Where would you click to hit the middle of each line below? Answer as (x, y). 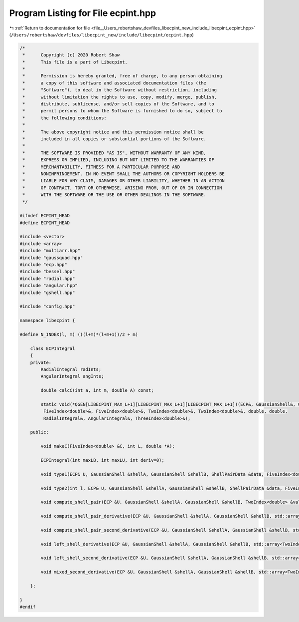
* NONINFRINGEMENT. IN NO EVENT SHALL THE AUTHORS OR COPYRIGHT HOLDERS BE (124, 174)
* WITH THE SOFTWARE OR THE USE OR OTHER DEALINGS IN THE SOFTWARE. (115, 195)
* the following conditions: (65, 118)
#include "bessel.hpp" (47, 272)
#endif (28, 607)
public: (40, 432)
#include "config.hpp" (47, 307)
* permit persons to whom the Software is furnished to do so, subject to (122, 111)
